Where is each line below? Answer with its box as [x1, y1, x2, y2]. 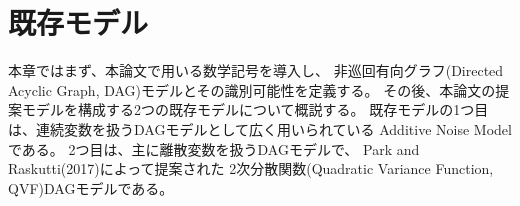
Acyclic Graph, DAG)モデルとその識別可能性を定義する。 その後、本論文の [8, 79, 496, 100]
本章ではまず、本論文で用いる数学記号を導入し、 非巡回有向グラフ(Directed [8, 60, 504, 81]
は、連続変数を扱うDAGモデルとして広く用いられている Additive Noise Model [8, 118, 512, 139]
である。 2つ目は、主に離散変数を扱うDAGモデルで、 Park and [8, 138, 420, 159]
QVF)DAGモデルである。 [8, 177, 174, 198]
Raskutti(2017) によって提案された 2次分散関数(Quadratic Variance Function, [8, 158, 494, 179]
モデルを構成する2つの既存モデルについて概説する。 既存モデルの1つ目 [21, 99, 489, 120]
